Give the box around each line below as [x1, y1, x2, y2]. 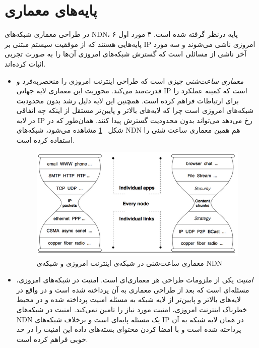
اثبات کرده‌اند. [5, 58, 46, 69]
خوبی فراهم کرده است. [16, 333, 88, 344]
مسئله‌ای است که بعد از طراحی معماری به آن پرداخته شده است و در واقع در [16, 284, 249, 295]
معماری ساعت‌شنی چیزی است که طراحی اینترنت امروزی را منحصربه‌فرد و [16, 75, 244, 86]
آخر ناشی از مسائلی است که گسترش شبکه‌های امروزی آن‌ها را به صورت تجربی [5, 48, 246, 59]
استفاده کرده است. [16, 135, 75, 145]
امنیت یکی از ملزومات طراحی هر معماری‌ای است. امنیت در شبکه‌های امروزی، [16, 274, 253, 285]
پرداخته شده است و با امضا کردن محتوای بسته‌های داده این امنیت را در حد [16, 324, 241, 334]
